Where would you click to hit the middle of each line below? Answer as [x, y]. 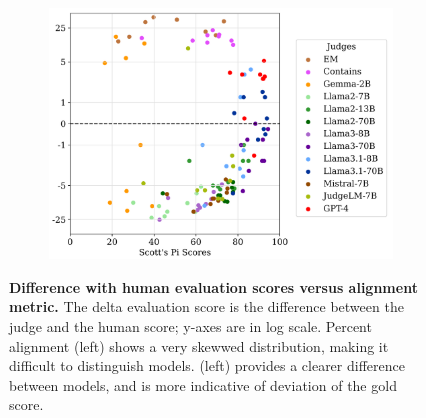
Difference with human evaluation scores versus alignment [213, 286]
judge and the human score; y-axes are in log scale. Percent [190, 326]
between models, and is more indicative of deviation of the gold [203, 384]
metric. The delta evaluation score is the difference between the [206, 306]
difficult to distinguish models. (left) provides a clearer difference [207, 365]
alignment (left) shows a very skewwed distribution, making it [199, 345]
